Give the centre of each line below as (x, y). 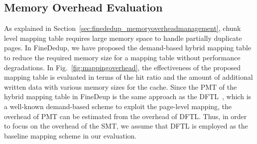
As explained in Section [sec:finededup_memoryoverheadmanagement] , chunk (123, 28)
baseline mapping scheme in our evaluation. (70, 135)
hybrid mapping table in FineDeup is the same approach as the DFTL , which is (128, 96)
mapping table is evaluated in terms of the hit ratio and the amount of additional (128, 77)
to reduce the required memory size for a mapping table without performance (122, 57)
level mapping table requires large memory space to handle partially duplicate (123, 38)
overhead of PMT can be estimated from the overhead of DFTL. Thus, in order (126, 116)
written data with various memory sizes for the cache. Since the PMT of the (121, 86)
